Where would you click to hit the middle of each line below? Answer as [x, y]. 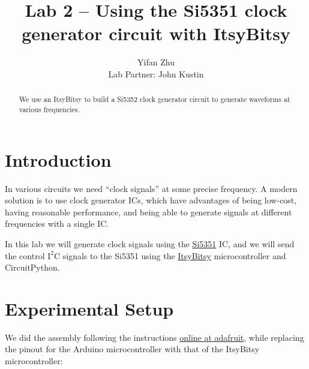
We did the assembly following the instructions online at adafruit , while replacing [154, 337]
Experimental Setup [89, 308]
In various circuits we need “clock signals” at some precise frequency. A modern [151, 188]
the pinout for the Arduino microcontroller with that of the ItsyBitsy [132, 349]
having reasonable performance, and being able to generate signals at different [148, 211]
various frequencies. [49, 109]
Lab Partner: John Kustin [156, 73]
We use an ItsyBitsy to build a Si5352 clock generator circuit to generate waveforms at [154, 99]
